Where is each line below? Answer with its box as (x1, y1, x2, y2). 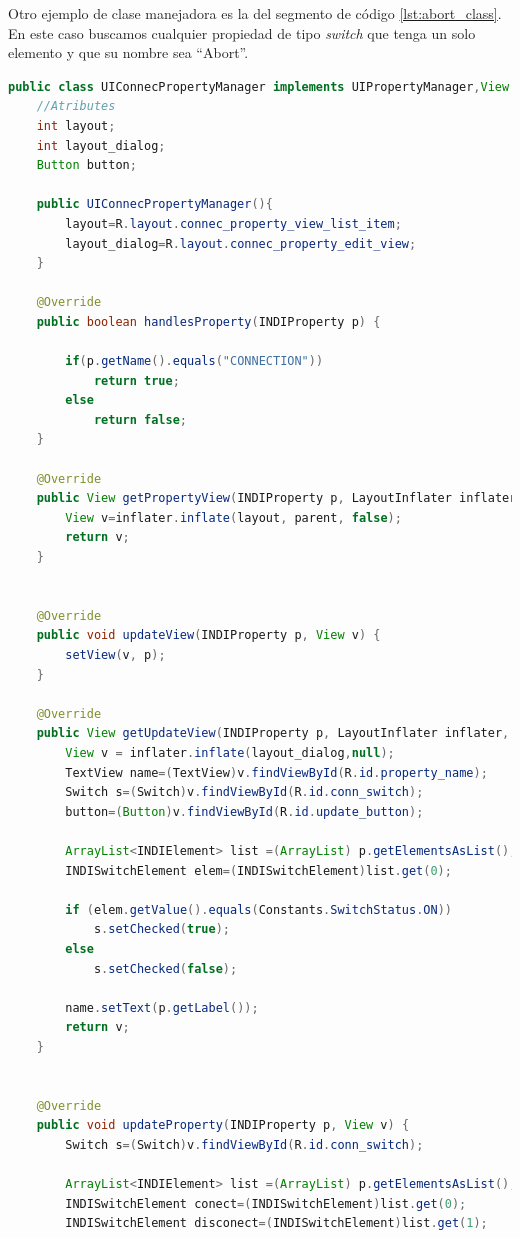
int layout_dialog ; (36, 138, 166, 153)
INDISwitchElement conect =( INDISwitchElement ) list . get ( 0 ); (65, 1196, 467, 1211)
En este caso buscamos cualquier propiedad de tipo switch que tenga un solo (8, 22, 476, 43)
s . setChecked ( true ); (93, 922, 230, 937)
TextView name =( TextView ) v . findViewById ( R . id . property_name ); (65, 765, 488, 780)
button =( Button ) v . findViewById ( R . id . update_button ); (65, 804, 424, 819)
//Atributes (36, 99, 116, 114)
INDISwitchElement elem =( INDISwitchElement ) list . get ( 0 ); (65, 863, 452, 878)
